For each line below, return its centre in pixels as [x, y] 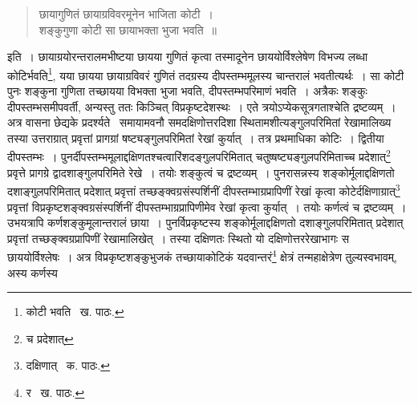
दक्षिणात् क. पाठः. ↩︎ [68, 365]
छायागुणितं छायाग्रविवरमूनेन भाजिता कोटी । [126, 14]
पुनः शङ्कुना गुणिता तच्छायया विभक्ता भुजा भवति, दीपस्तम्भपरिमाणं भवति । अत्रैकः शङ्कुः [187, 91]
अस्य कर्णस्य [32, 272]
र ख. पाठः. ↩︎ [55, 392]
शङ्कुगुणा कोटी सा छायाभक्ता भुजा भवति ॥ [128, 29]
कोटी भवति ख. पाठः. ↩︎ [75, 312]
